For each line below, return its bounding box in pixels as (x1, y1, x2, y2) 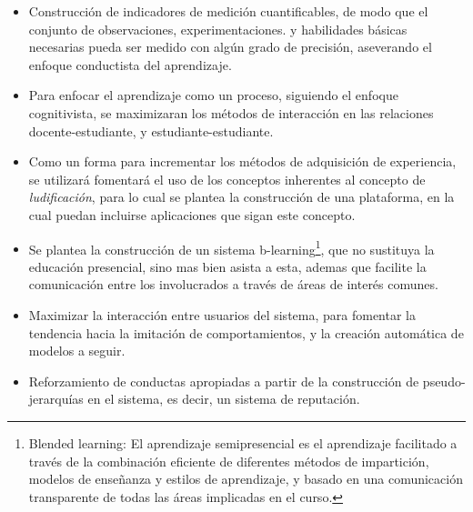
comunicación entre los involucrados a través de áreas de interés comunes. (28, 275, 438, 294)
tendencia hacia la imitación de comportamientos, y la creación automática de (28, 323, 464, 342)
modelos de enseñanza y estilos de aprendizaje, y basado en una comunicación (28, 469, 463, 488)
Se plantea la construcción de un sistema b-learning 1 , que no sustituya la (28, 236, 435, 258)
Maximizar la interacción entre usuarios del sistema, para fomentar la (28, 305, 416, 324)
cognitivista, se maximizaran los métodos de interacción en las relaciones (28, 103, 434, 122)
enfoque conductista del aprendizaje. (28, 55, 232, 74)
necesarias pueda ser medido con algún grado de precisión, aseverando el (28, 37, 432, 56)
